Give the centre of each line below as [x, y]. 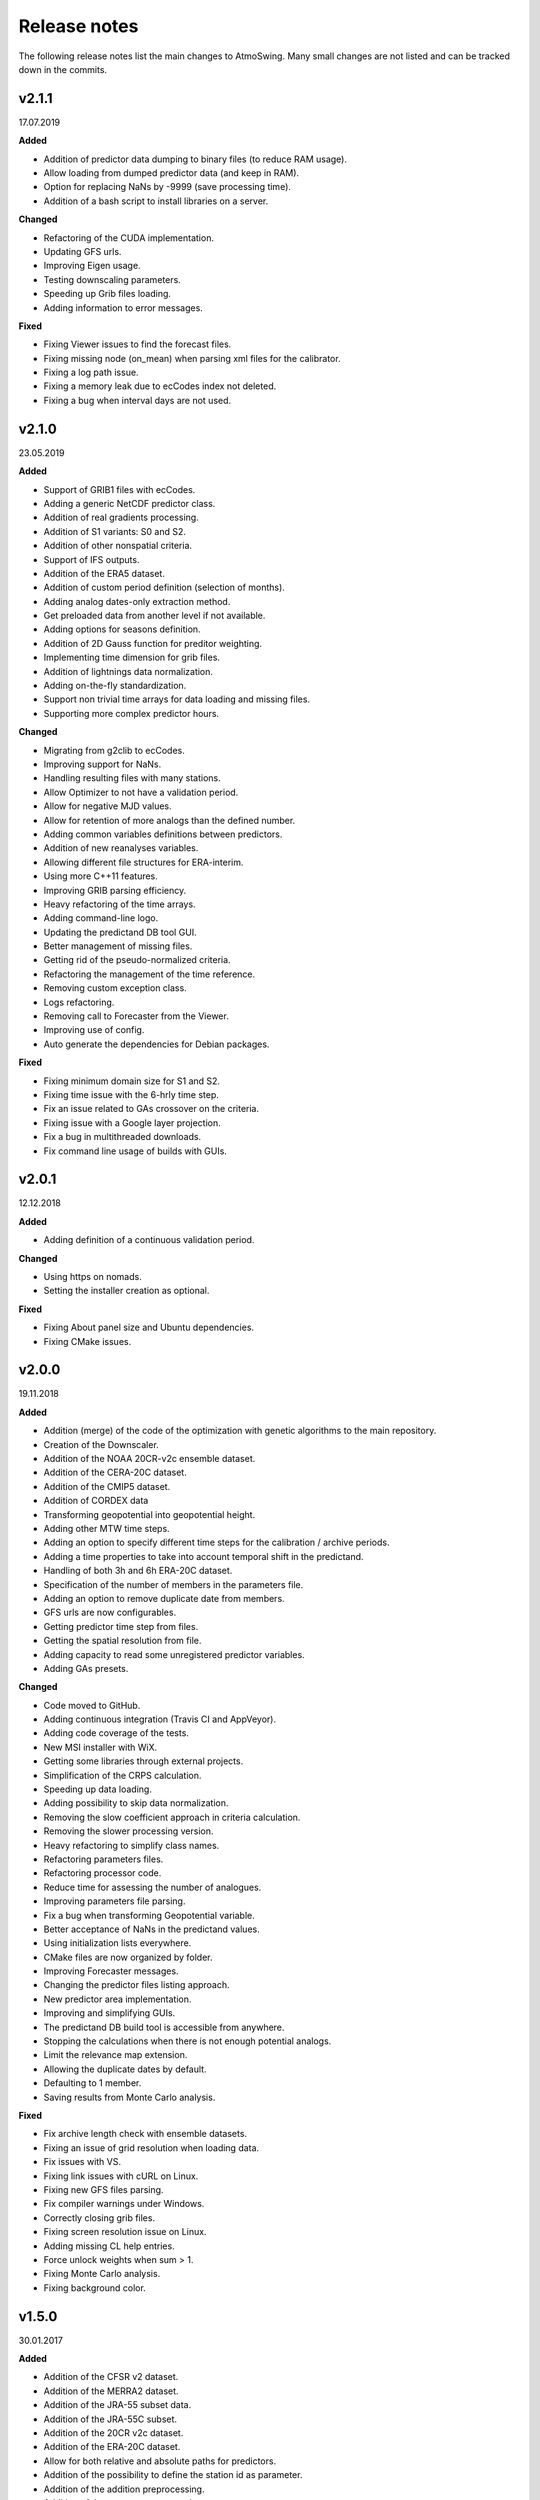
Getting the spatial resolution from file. [122, 1641]
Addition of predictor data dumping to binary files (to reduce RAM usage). [195, 159]
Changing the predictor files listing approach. [136, 1985]
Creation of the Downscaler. [101, 1444]
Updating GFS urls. [82, 251]
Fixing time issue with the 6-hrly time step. [131, 1094]
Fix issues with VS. [82, 2162]
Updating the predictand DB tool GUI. [120, 932]
